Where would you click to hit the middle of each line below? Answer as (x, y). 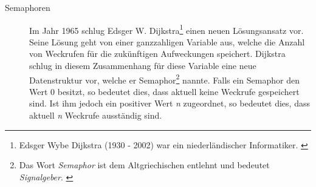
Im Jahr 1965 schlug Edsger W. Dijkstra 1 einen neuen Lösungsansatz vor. (167, 29)
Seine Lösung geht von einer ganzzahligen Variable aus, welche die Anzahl (167, 41)
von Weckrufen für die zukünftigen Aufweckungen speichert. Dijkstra (157, 54)
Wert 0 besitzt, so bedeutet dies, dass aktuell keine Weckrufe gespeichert (164, 91)
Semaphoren (28, 7)
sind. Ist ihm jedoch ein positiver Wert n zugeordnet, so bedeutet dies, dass (170, 103)
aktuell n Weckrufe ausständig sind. (96, 115)
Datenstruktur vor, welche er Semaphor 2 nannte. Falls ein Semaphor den (164, 79)
